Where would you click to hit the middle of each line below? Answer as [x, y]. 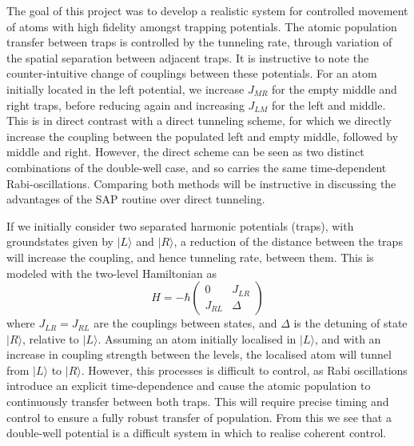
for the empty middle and [334, 88]
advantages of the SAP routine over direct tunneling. [136, 199]
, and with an [348, 338]
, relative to [51, 338]
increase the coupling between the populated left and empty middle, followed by [203, 136]
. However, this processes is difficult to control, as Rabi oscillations [244, 370]
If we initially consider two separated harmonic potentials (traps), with [180, 225]
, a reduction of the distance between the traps [288, 241]
